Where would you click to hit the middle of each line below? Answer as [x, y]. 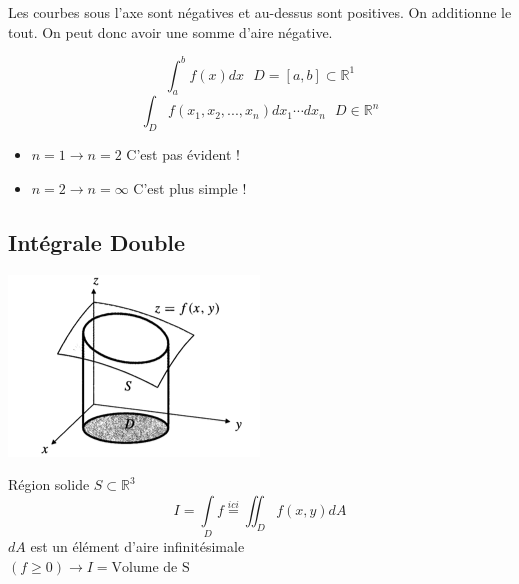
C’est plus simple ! [190, 187]
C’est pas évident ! [183, 154]
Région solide [49, 484]
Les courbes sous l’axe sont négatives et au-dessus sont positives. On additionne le [260, 12]
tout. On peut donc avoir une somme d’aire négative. [170, 31]
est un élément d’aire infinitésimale [137, 546]
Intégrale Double [97, 241]
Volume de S [150, 567]
